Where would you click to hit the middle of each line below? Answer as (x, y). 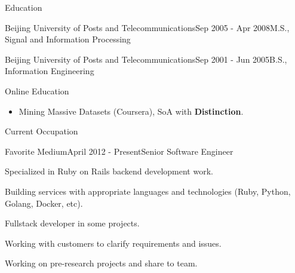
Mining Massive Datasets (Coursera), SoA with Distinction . (131, 111)
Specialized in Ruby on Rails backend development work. (109, 171)
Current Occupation (42, 131)
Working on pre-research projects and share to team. (101, 263)
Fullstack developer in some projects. (72, 223)
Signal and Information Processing (68, 39)
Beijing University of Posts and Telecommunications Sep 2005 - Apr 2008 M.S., (147, 27)
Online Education (37, 91)
